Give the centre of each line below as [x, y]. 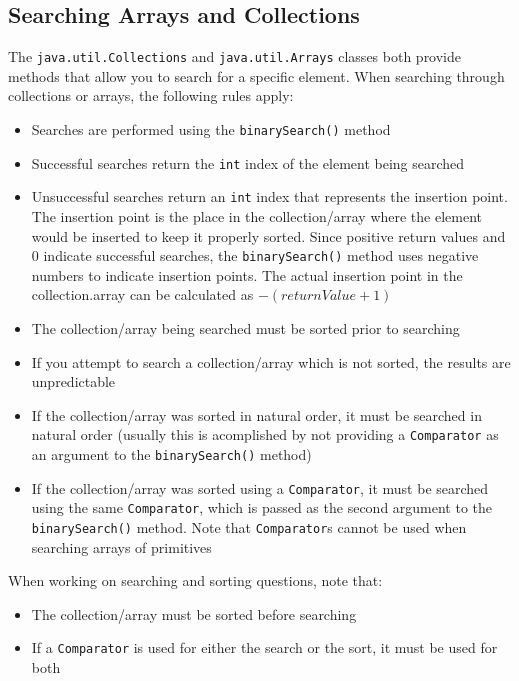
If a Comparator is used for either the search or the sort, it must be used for [264, 647]
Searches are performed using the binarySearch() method [211, 129]
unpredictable [73, 381]
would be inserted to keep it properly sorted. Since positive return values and [268, 235]
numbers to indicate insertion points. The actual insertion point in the [247, 274]
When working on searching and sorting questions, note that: [195, 580]
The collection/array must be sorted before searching [194, 613]
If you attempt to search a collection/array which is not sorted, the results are [271, 361]
